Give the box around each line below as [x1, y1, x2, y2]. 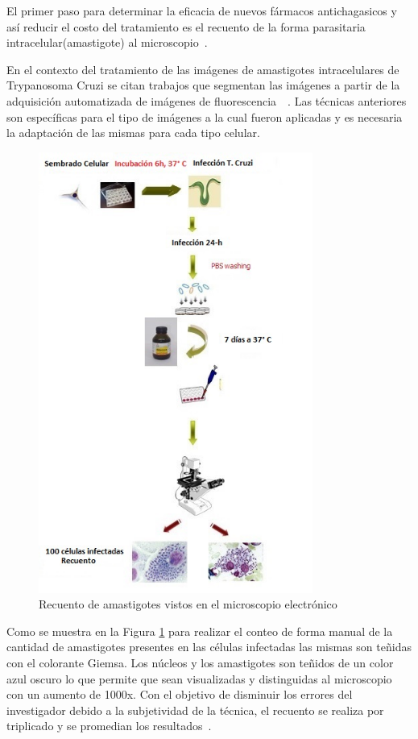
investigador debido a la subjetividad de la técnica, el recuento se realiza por [6, 701, 384, 718]
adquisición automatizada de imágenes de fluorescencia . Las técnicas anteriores [6, 92, 407, 109]
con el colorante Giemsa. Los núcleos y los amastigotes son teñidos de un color [6, 654, 394, 670]
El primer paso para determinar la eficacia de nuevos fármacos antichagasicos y [6, 2, 397, 19]
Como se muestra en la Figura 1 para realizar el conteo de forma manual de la [6, 622, 393, 639]
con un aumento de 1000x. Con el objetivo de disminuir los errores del [6, 686, 353, 703]
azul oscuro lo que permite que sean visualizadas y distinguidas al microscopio [6, 670, 392, 687]
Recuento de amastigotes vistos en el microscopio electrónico [39, 596, 337, 612]
